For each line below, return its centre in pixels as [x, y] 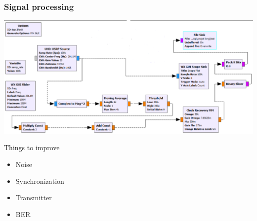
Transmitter [34, 197]
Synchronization [40, 181]
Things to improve [32, 147]
